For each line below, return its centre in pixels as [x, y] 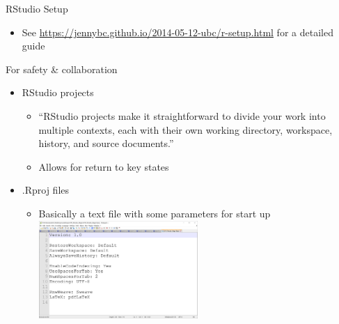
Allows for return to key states [104, 166]
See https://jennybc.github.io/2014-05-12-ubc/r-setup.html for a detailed [178, 32]
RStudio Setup [37, 8]
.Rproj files [46, 190]
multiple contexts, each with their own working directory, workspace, [186, 129]
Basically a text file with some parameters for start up [155, 213]
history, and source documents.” [106, 143]
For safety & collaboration [62, 69]
